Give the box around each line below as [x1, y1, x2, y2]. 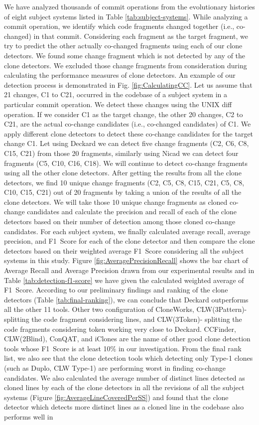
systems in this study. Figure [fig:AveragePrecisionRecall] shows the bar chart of [4, 255, 248, 266]
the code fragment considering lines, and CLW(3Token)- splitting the [31, 314, 242, 324]
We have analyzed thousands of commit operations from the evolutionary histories [4, 1, 255, 11]
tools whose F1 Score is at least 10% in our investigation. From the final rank [4, 343, 242, 353]
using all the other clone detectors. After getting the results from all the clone [4, 167, 242, 178]
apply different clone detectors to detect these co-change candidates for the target [4, 128, 254, 139]
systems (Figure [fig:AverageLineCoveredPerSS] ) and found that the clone [4, 392, 229, 402]
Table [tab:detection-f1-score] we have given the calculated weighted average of [4, 275, 244, 285]
